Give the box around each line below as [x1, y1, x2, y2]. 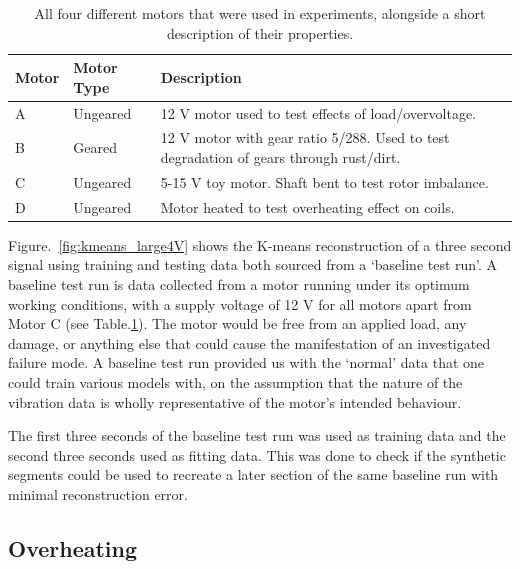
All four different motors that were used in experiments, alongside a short [34, 3, 486, 23]
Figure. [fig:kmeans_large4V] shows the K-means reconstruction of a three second [8, 234, 512, 255]
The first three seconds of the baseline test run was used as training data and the [8, 425, 506, 446]
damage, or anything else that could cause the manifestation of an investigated [8, 332, 491, 353]
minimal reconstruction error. [8, 483, 188, 504]
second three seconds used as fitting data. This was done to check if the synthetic [8, 444, 506, 465]
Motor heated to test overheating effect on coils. [160, 196, 455, 217]
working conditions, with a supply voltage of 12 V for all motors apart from [8, 293, 472, 314]
